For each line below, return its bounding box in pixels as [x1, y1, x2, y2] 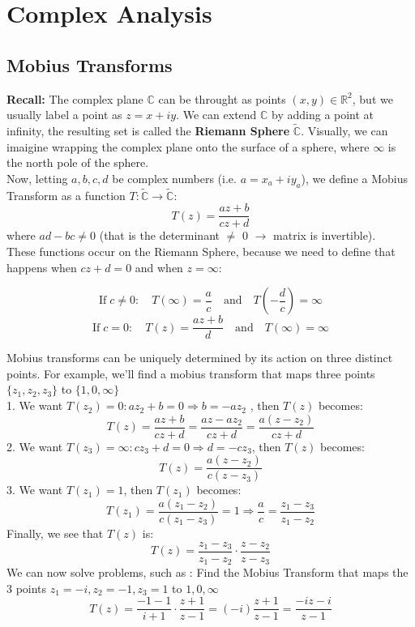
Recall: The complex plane [6, 90, 143, 107]
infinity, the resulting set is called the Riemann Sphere [6, 122, 290, 139]
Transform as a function [6, 186, 126, 203]
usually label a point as [6, 106, 122, 123]
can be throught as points [158, 90, 286, 107]
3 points [6, 579, 47, 596]
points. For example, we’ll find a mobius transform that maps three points [6, 365, 375, 382]
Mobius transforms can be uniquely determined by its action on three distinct [6, 349, 393, 366]
